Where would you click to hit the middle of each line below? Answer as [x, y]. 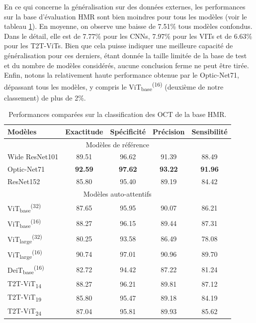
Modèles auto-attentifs [117, 193]
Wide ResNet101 [33, 157]
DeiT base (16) [26, 269]
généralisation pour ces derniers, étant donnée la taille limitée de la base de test [126, 55]
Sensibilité [210, 131]
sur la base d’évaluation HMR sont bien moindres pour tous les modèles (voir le [126, 16]
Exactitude [84, 131]
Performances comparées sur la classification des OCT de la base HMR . [118, 114]
